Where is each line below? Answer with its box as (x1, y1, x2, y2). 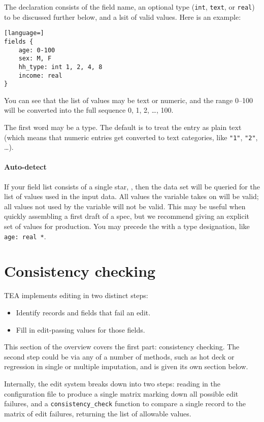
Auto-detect (4, 161, 47, 172)
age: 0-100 (18, 46, 55, 54)
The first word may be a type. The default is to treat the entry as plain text (4, 122, 242, 133)
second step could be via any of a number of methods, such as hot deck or (4, 351, 235, 362)
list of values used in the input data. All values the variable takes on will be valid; (4, 191, 259, 202)
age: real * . (4, 231, 46, 241)
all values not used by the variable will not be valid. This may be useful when (4, 201, 246, 211)
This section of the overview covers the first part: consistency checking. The (4, 341, 240, 352)
